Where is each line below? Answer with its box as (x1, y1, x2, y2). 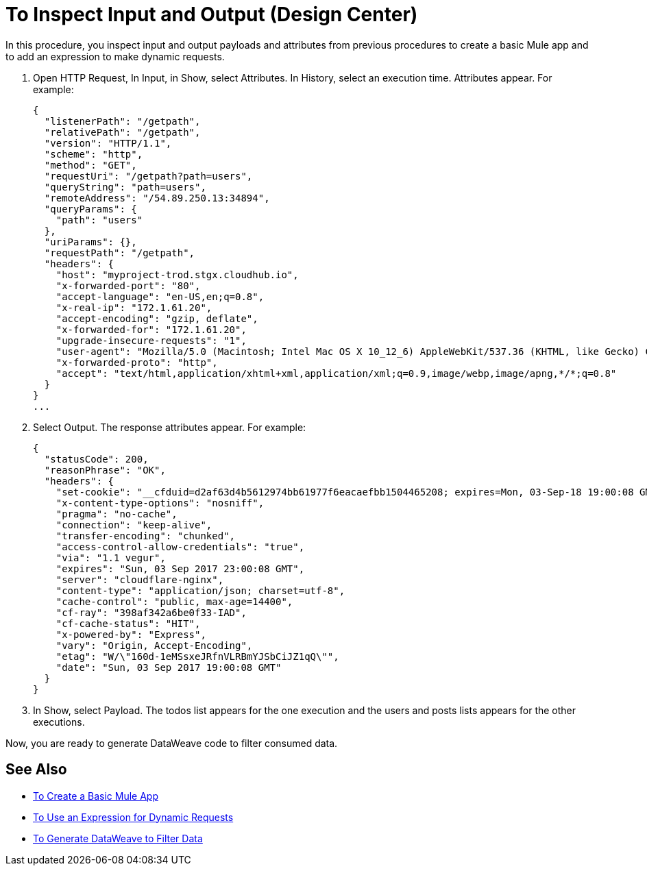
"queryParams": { (44, 203, 137, 214)
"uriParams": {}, (44, 236, 137, 247)
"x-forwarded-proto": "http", (56, 356, 218, 368)
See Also (5, 761, 67, 778)
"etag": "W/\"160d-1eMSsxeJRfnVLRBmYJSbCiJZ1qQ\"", (56, 650, 339, 662)
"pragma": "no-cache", (56, 508, 178, 519)
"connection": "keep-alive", (56, 519, 212, 530)
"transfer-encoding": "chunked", (56, 530, 236, 541)
